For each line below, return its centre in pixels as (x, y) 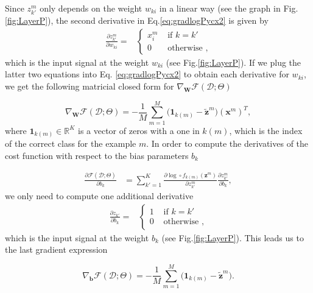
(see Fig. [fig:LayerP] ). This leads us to (233, 237)
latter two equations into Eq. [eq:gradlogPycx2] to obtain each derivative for (147, 74)
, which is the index (266, 130)
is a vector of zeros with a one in (139, 130)
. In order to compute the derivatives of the (227, 143)
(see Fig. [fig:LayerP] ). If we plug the (234, 62)
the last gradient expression (56, 249)
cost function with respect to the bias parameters (97, 155)
